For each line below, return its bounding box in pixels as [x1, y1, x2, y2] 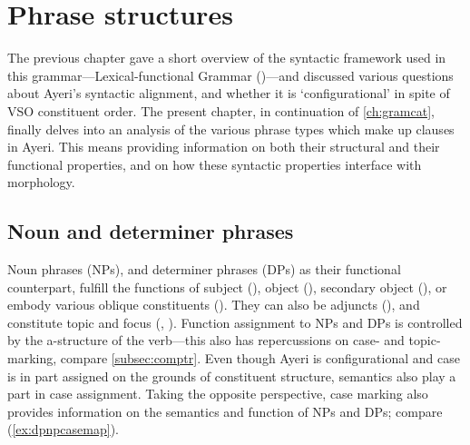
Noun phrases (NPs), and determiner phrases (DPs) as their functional [7, 260, 401, 279]
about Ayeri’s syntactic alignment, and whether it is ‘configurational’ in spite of [7, 84, 450, 103]
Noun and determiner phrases [7, 217, 294, 245]
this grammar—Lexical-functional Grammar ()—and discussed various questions [7, 65, 454, 84]
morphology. [7, 173, 75, 192]
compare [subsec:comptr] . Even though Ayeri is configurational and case [60, 349, 460, 368]
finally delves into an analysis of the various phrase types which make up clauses [7, 119, 455, 138]
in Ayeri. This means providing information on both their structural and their [7, 137, 440, 156]
